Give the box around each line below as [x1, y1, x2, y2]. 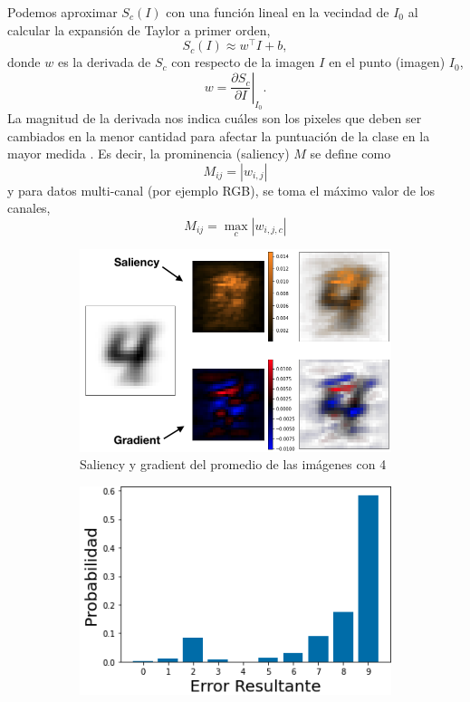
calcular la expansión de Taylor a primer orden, [7, 20, 271, 39]
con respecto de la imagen [171, 53, 315, 72]
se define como [310, 144, 391, 163]
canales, [7, 198, 51, 217]
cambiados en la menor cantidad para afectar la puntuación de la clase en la [7, 126, 430, 145]
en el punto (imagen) [329, 53, 446, 72]
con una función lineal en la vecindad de [166, 3, 389, 21]
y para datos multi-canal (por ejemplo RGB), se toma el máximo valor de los [7, 180, 436, 199]
